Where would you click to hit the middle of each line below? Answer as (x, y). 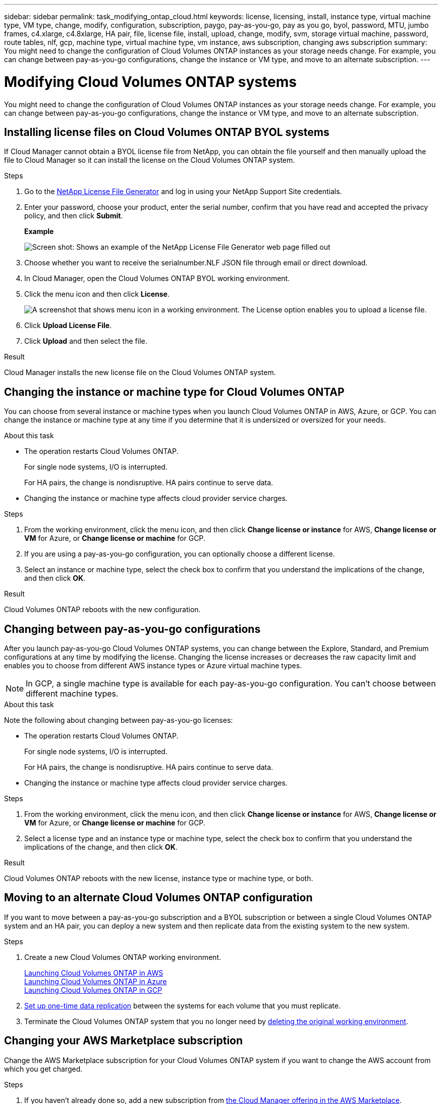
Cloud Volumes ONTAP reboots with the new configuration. (102, 610)
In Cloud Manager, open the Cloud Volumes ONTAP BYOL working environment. (157, 279)
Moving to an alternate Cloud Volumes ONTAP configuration (158, 898)
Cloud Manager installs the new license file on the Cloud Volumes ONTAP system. (140, 373)
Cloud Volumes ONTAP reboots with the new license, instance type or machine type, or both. (159, 879)
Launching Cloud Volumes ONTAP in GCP (93, 990)
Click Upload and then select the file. (86, 341)
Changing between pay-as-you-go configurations (132, 629)
